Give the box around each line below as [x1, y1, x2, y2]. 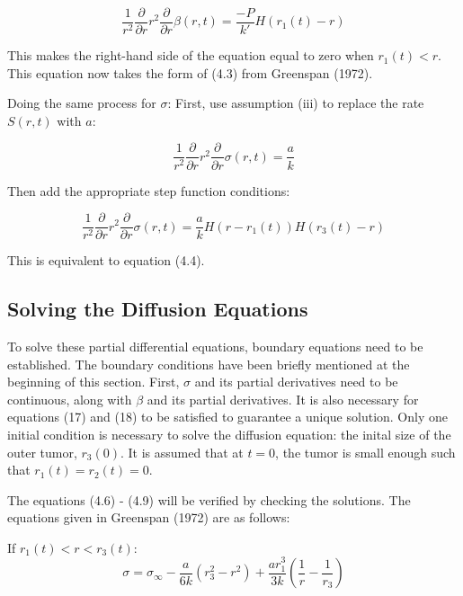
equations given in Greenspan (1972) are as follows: [7, 508, 290, 527]
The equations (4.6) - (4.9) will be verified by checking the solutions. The [7, 490, 411, 509]
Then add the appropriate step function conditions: [7, 181, 290, 200]
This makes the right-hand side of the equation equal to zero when [7, 46, 374, 65]
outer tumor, [7, 442, 77, 461]
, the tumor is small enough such [275, 442, 456, 461]
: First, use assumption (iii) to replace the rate [167, 93, 424, 112]
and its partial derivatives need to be [194, 372, 398, 391]
